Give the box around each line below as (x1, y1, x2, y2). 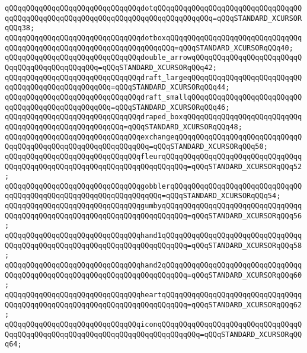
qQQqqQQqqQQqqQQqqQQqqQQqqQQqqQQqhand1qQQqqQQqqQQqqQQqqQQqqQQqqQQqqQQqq (5, 231, 302, 240)
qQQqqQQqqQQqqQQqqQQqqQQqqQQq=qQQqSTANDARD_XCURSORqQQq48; (5, 122, 242, 131)
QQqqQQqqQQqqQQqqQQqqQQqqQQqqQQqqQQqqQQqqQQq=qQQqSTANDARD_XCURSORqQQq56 (5, 211, 302, 220)
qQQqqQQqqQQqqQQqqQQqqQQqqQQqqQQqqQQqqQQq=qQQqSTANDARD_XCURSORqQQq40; (5, 43, 293, 52)
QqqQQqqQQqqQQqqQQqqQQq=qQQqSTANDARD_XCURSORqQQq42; (5, 63, 217, 72)
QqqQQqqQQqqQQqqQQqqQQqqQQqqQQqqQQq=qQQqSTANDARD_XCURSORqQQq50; (5, 142, 268, 151)
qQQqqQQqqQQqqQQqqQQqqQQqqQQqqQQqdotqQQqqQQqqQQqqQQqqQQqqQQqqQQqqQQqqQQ (5, 4, 302, 12)
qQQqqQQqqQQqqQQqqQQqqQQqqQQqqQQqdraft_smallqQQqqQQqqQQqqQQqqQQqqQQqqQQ (5, 93, 302, 101)
